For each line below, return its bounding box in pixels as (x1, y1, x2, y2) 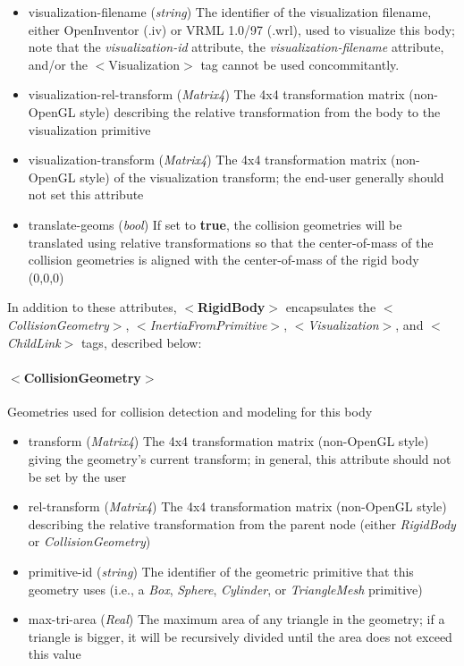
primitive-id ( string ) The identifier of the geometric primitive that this (28, 562, 414, 581)
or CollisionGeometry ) (28, 532, 151, 551)
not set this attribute (28, 185, 144, 204)
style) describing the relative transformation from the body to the (80, 102, 441, 121)
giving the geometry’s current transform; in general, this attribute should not (28, 450, 451, 468)
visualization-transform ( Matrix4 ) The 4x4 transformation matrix (28, 150, 387, 169)
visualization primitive (28, 120, 151, 139)
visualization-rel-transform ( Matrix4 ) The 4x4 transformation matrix (28, 85, 405, 104)
